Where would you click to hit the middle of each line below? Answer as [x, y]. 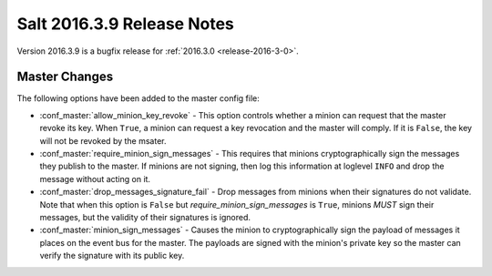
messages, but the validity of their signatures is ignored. [145, 217]
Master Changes [65, 77]
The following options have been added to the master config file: [138, 98]
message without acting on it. [95, 179]
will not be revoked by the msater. [103, 140]
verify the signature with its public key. [112, 256]
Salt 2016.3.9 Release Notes [125, 24]
